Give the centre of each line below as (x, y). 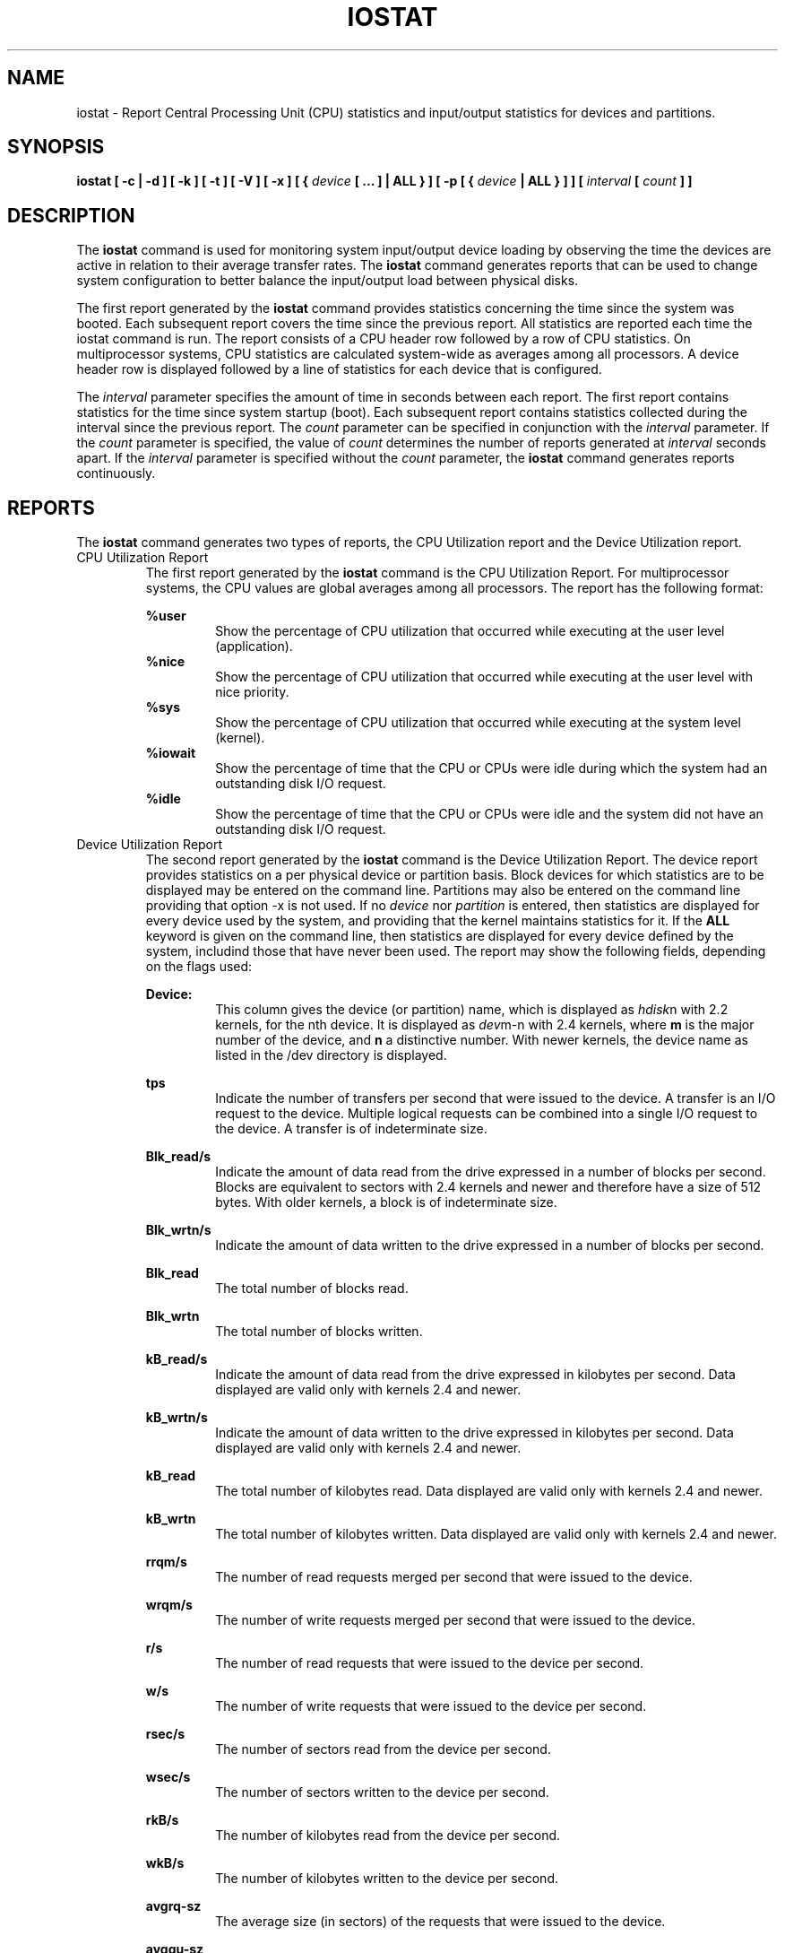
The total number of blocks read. (312, 1289)
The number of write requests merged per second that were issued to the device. (455, 1620)
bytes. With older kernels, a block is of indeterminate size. (386, 1202)
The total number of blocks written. (319, 1332)
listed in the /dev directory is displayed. (331, 1055)
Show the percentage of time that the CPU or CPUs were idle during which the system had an (492, 768)
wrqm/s (169, 1605)
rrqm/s (166, 1562)
